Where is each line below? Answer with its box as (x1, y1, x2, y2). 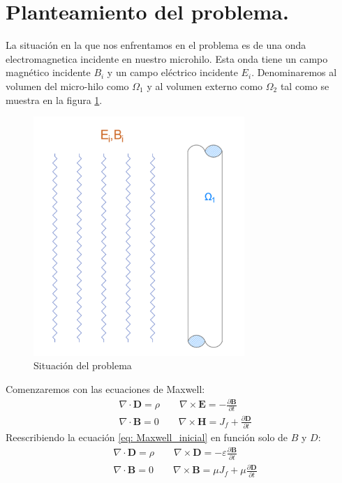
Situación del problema (34, 358, 132, 373)
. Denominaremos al (251, 65, 337, 80)
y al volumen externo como (147, 78, 263, 93)
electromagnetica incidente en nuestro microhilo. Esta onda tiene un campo (6, 51, 328, 66)
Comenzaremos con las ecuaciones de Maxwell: (6, 381, 205, 396)
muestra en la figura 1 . (6, 92, 103, 107)
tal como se (280, 78, 329, 93)
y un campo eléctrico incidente (107, 65, 238, 80)
